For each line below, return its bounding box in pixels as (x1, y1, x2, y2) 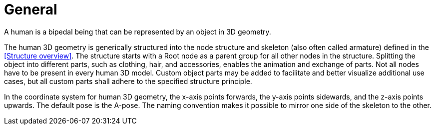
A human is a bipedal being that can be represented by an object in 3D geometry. (4, 27, 271, 36)
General (4, 1, 57, 18)
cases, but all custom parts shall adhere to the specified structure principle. (4, 76, 252, 85)
